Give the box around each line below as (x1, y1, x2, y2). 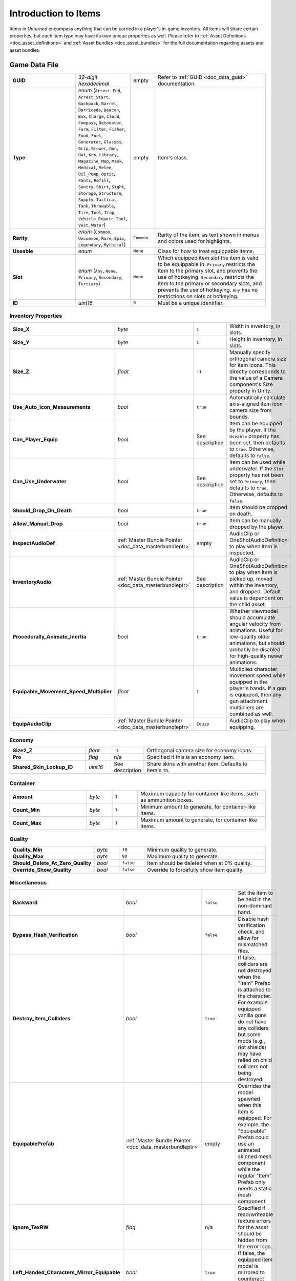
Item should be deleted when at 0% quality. (146, 859, 252, 866)
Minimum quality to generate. (146, 846, 218, 853)
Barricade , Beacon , (78, 106, 120, 113)
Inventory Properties (9, 313, 62, 319)
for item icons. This (229, 362, 276, 369)
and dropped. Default (229, 588, 281, 595)
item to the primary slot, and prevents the (158, 267, 258, 274)
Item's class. (158, 154, 188, 161)
